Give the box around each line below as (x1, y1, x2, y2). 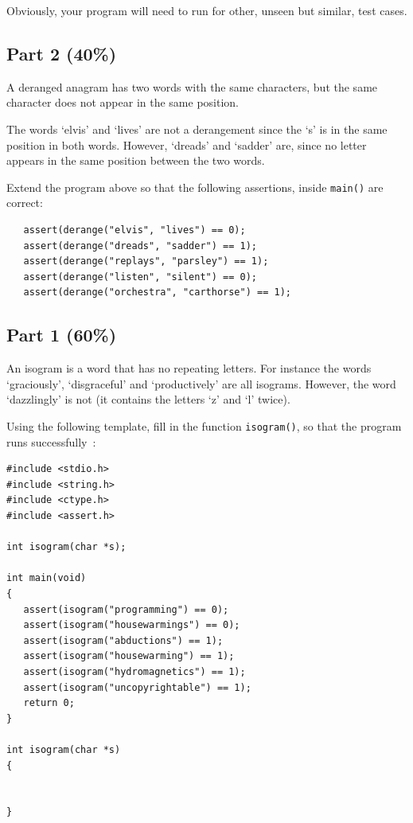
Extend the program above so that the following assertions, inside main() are (6, 178, 384, 195)
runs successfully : (6, 433, 96, 450)
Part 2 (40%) (6, 41, 117, 65)
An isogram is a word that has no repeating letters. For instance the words (6, 360, 372, 376)
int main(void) (6, 572, 87, 584)
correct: (6, 194, 43, 211)
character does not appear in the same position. (6, 94, 240, 111)
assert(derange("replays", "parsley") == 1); (23, 255, 269, 267)
